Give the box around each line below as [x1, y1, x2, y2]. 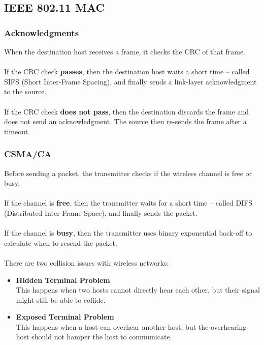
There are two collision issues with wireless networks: [4, 257, 169, 268]
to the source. [4, 86, 47, 97]
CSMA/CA [4, 148, 52, 160]
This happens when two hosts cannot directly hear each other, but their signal [16, 284, 260, 295]
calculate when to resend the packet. [4, 237, 117, 248]
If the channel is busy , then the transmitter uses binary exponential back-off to [4, 227, 252, 238]
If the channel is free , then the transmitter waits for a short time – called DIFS [4, 197, 253, 208]
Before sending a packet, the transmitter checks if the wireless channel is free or [4, 167, 252, 178]
